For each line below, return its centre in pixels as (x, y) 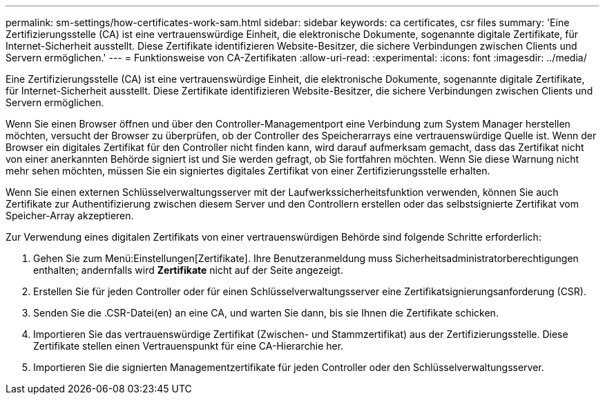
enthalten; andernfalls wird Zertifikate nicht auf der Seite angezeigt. (188, 270)
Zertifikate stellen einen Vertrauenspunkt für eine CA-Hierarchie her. (189, 346)
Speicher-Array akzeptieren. (70, 216)
